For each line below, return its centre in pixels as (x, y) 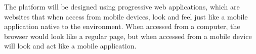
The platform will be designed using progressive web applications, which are (122, 6)
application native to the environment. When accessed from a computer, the (122, 26)
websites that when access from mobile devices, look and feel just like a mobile (126, 16)
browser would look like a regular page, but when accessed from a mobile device (128, 36)
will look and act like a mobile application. (70, 46)
